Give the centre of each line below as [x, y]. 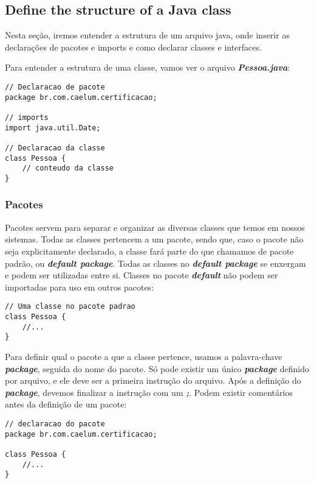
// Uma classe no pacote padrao [70, 307]
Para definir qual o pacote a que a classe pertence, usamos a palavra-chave [144, 356]
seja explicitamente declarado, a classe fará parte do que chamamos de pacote [149, 251]
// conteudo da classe [68, 168]
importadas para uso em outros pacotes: [80, 287]
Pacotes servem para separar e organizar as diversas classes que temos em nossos [155, 227]
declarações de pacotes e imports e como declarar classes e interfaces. [133, 47]
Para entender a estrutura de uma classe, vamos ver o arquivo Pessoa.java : [148, 67]
